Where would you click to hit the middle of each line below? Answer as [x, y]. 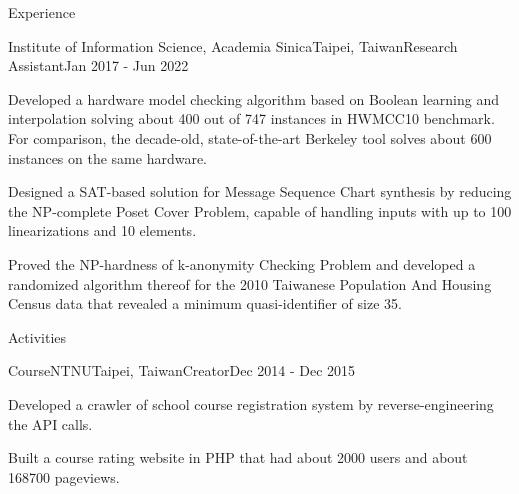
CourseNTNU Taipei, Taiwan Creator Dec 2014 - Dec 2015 [182, 370]
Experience [42, 12]
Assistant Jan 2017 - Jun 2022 [98, 65]
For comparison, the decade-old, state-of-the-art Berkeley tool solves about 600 [250, 137]
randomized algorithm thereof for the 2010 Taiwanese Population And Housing [250, 283]
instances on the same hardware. [108, 157]
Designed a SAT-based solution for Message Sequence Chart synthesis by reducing [260, 191]
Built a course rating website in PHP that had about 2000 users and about [238, 457]
